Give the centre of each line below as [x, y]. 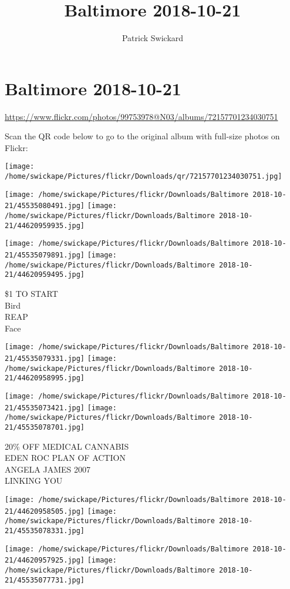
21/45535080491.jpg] [45, 206]
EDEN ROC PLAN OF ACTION [65, 458]
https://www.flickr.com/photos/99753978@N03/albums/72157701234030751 [141, 116]
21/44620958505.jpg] [45, 511]
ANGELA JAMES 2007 [48, 469]
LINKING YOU [34, 481]
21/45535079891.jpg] [45, 255]
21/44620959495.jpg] [45, 275]
